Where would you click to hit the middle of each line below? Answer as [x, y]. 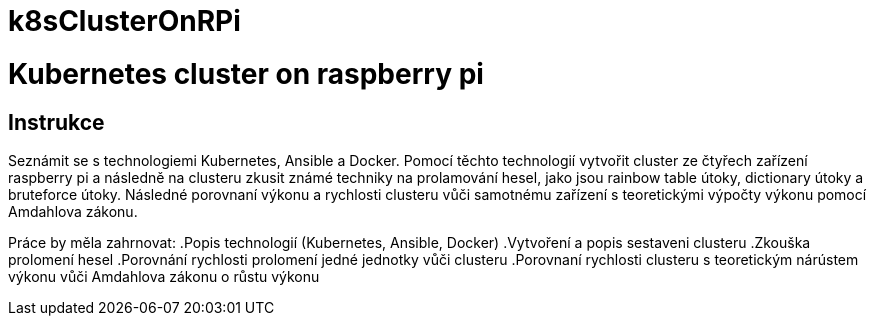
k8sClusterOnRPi [124, 21]
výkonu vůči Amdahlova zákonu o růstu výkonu [164, 276]
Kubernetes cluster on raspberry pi [246, 73]
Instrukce [56, 122]
